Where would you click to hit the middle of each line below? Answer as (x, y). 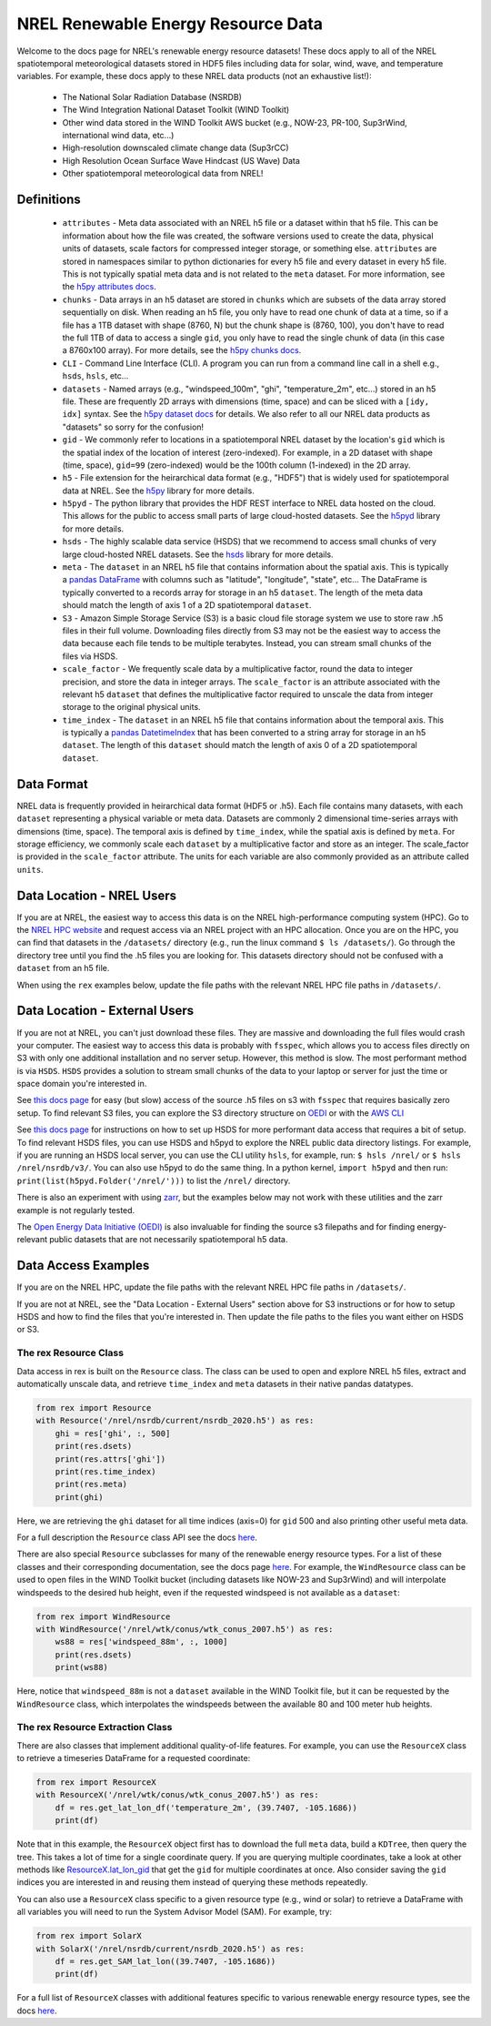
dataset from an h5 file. (63, 968)
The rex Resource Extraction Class (95, 1727)
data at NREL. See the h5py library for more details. (158, 491)
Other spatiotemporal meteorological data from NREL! (163, 174)
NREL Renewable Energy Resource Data (170, 24)
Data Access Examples (83, 1266)
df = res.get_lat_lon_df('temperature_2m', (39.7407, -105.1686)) (206, 1808)
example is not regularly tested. (76, 1210)
